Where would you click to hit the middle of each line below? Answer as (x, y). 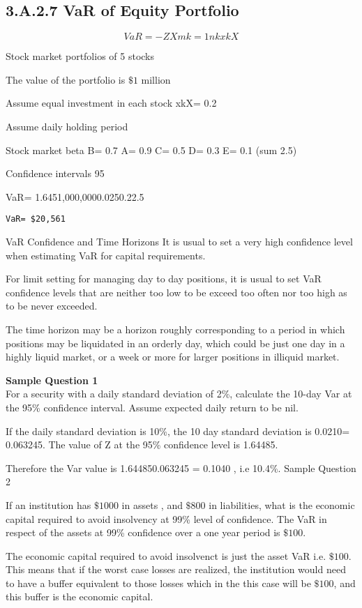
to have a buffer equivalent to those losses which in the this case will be (158, 583)
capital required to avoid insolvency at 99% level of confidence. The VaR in (166, 518)
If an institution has (48, 504)
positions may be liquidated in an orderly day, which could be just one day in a (175, 343)
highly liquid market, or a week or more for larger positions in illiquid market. (173, 357)
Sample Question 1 (52, 380)
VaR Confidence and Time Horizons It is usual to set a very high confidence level (179, 242)
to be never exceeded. (52, 306)
